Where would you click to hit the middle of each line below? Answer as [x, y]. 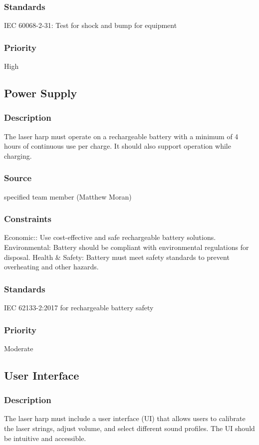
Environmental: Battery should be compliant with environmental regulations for [127, 247]
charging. [18, 155]
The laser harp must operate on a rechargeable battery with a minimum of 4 [121, 136]
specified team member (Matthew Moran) [68, 196]
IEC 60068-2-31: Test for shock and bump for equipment [91, 25]
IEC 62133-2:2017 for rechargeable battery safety [79, 308]
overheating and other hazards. [51, 267]
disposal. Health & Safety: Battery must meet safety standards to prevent [117, 257]
